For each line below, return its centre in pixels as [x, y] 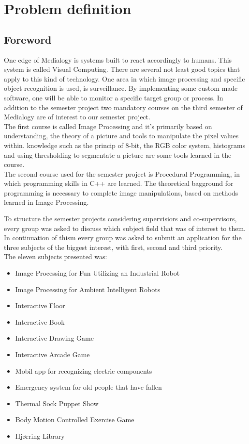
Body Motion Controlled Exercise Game [75, 419]
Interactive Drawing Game [54, 338]
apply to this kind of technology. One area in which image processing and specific [124, 78]
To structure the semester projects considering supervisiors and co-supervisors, [120, 219]
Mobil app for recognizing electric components [84, 370]
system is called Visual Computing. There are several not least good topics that [122, 69]
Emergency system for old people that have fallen [88, 387]
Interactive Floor [40, 305]
